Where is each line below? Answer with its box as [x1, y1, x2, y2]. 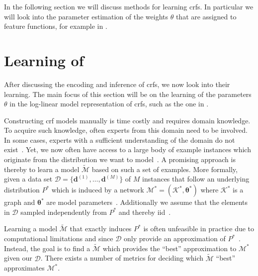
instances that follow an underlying [142, 174, 250, 184]
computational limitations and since [4, 233, 113, 244]
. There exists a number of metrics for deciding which [40, 253, 204, 263]
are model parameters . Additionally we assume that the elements [46, 197, 248, 207]
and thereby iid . [118, 206, 171, 217]
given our [4, 253, 32, 263]
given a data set [4, 174, 53, 184]
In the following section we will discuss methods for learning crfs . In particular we [4, 1, 254, 11]
